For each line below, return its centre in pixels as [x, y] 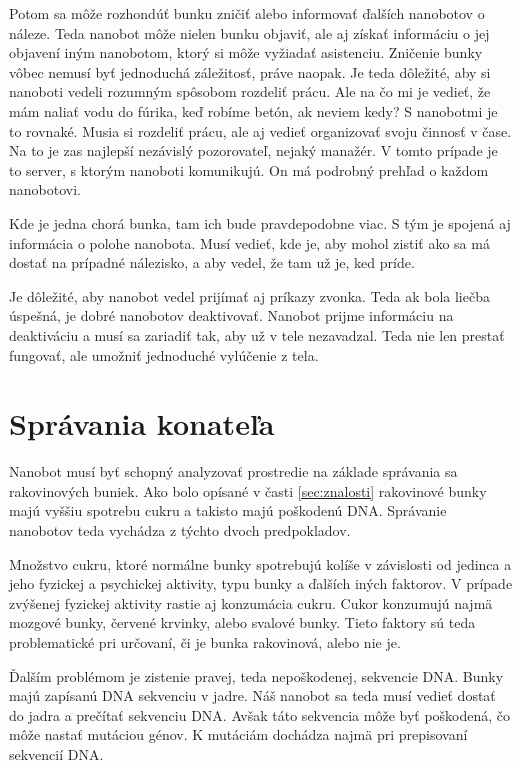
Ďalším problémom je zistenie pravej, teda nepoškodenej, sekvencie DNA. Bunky [256, 675]
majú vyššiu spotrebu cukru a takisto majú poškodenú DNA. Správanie [228, 510]
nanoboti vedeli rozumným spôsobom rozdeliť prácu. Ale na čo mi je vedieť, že [250, 91]
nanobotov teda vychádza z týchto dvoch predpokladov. [180, 530]
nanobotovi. [45, 189]
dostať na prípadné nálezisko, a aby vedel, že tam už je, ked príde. [212, 262]
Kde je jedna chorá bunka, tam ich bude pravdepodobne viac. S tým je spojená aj [260, 222]
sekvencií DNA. [56, 753]
